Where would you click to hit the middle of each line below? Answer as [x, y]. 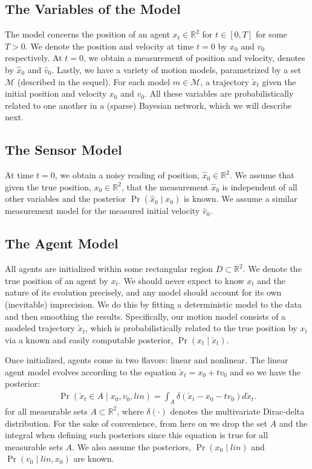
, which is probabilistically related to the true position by [191, 328]
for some [271, 34]
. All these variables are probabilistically [219, 93]
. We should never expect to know [181, 280]
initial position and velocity [56, 93]
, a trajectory [225, 81]
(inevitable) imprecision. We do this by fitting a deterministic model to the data [154, 304]
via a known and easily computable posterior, [89, 339]
